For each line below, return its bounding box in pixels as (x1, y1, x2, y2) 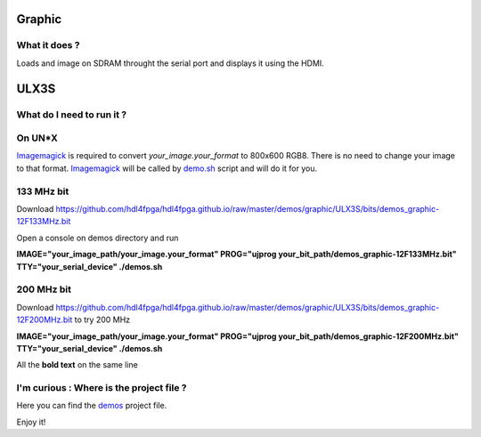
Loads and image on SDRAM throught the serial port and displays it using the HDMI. (16, 58, 324, 69)
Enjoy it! (16, 417, 46, 427)
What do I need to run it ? (16, 108, 127, 120)
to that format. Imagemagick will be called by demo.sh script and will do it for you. (16, 163, 318, 174)
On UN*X (16, 132, 58, 144)
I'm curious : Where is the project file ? (16, 382, 187, 394)
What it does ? (16, 39, 80, 52)
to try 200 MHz (74, 314, 131, 325)
